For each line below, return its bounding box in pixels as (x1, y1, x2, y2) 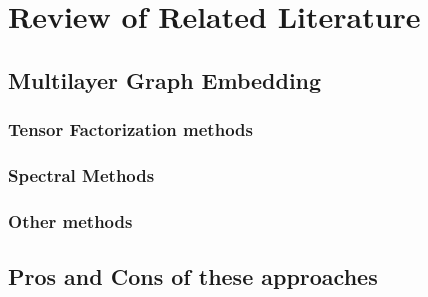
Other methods (8, 208, 133, 233)
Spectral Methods (8, 162, 155, 187)
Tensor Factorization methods (8, 117, 253, 142)
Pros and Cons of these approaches (8, 261, 378, 292)
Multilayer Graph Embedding (8, 64, 322, 95)
